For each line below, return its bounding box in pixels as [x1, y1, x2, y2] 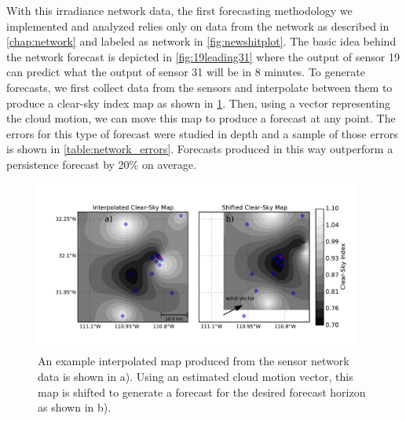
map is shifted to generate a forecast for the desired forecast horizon [38, 383, 366, 400]
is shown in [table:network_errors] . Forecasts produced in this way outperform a [6, 141, 393, 157]
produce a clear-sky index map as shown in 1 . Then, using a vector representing [6, 94, 391, 111]
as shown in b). [38, 399, 112, 416]
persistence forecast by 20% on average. [6, 156, 196, 172]
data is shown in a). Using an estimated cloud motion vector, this [38, 368, 353, 384]
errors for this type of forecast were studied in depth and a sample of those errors [6, 125, 398, 141]
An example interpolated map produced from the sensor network [38, 353, 349, 369]
